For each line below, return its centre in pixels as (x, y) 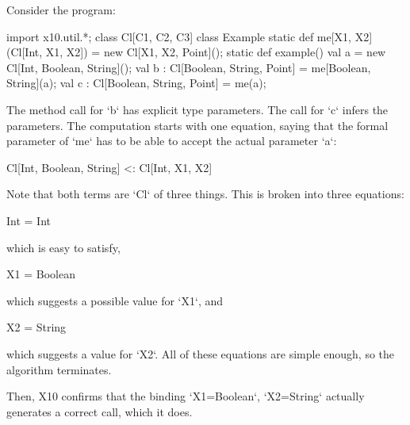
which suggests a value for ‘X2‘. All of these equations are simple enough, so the (201, 353)
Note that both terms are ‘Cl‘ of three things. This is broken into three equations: (205, 194)
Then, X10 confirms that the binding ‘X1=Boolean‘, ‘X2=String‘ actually (186, 396)
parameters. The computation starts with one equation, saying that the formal (197, 125)
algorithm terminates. (59, 369)
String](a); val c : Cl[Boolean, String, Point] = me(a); (136, 83)
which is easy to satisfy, (63, 247)
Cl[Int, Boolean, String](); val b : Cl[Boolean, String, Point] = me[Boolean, (189, 67)
